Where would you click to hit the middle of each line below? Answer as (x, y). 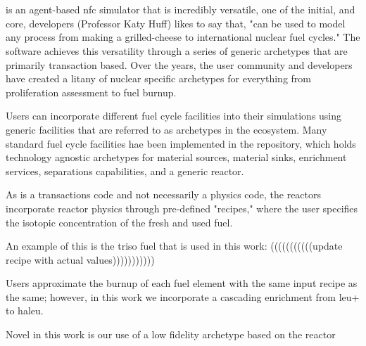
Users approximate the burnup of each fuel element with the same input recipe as (182, 283)
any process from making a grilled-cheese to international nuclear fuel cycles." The (183, 37)
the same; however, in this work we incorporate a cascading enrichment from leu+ (183, 296)
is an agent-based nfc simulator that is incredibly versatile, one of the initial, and (181, 9)
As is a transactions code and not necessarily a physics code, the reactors (164, 194)
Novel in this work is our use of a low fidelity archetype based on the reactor (171, 334)
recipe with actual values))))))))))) (80, 259)
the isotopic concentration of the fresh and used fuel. (119, 222)
